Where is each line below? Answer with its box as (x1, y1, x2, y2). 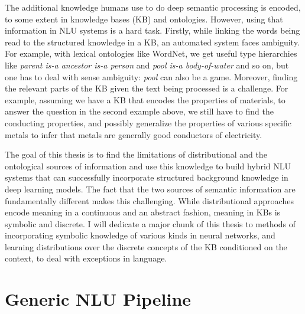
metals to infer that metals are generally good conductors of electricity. (5, 128, 262, 140)
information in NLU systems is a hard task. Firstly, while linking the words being (5, 24, 300, 37)
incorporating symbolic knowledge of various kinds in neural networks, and (5, 229, 275, 241)
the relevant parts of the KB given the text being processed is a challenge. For (5, 82, 288, 94)
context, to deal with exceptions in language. (5, 252, 167, 264)
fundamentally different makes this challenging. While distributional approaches (5, 194, 294, 207)
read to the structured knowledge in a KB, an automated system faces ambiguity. (5, 35, 300, 48)
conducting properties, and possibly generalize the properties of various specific (5, 116, 291, 129)
